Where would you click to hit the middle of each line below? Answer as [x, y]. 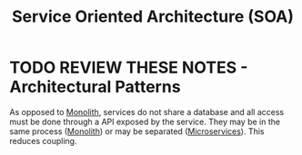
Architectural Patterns [95, 87]
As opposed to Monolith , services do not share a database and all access [147, 111]
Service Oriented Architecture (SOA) [153, 17]
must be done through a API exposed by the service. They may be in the [145, 121]
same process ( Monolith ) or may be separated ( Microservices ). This [137, 131]
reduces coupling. [43, 140]
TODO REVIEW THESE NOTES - [129, 68]
